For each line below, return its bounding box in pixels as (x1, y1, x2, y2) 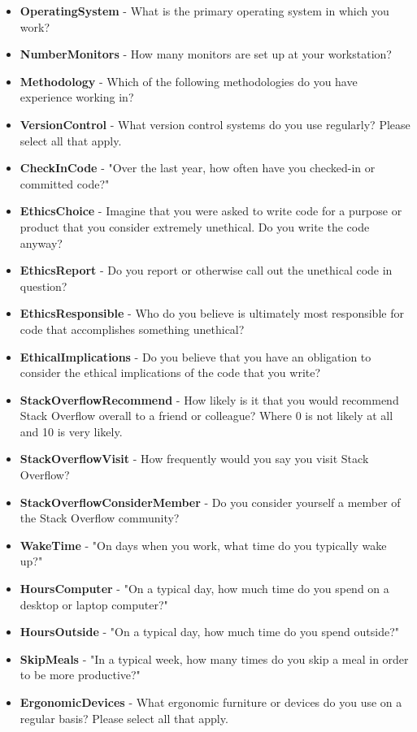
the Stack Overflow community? (20, 509, 180, 526)
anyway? (20, 234, 63, 251)
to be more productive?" (20, 666, 141, 683)
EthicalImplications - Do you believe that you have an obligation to (20, 348, 371, 365)
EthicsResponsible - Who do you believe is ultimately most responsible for (20, 305, 404, 322)
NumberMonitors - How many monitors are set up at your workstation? (20, 45, 392, 63)
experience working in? (20, 89, 134, 106)
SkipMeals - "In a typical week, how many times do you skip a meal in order (20, 650, 409, 667)
